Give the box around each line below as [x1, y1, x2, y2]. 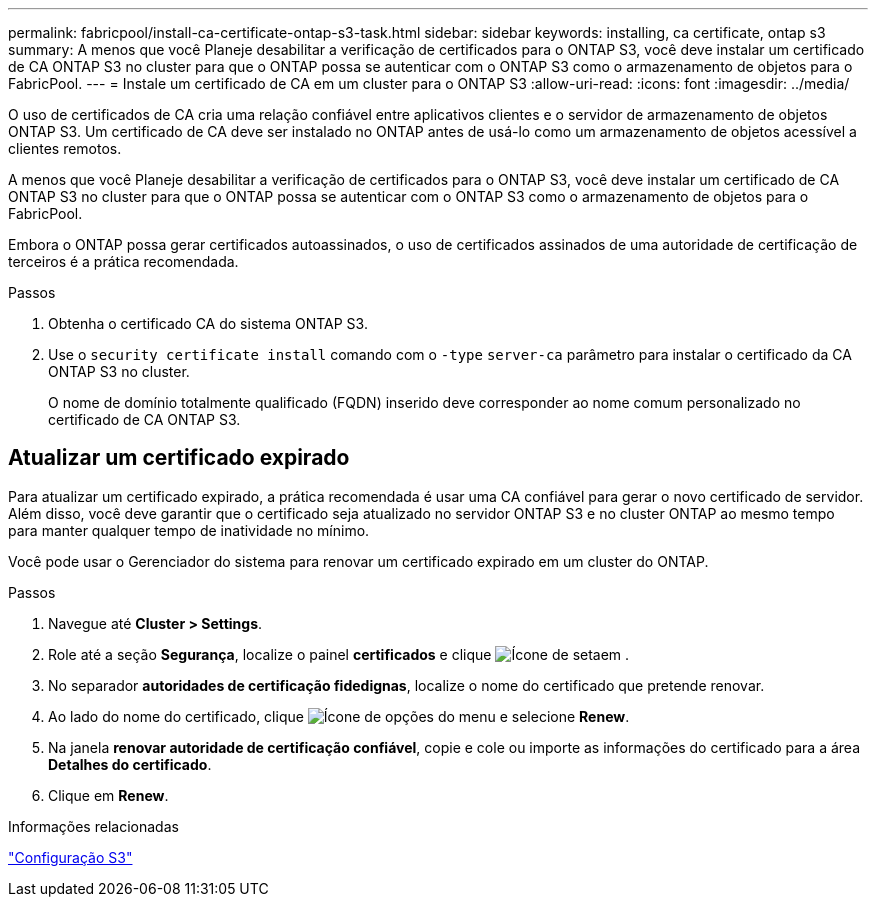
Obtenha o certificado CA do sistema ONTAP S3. [48, 315, 368, 332]
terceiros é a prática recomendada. [8, 253, 239, 270]
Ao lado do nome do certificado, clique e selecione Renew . [48, 707, 630, 725]
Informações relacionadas [8, 817, 179, 835]
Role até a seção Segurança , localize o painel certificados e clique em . [48, 645, 630, 663]
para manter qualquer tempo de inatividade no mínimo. [8, 521, 370, 539]
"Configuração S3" [8, 848, 133, 866]
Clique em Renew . [48, 786, 169, 804]
